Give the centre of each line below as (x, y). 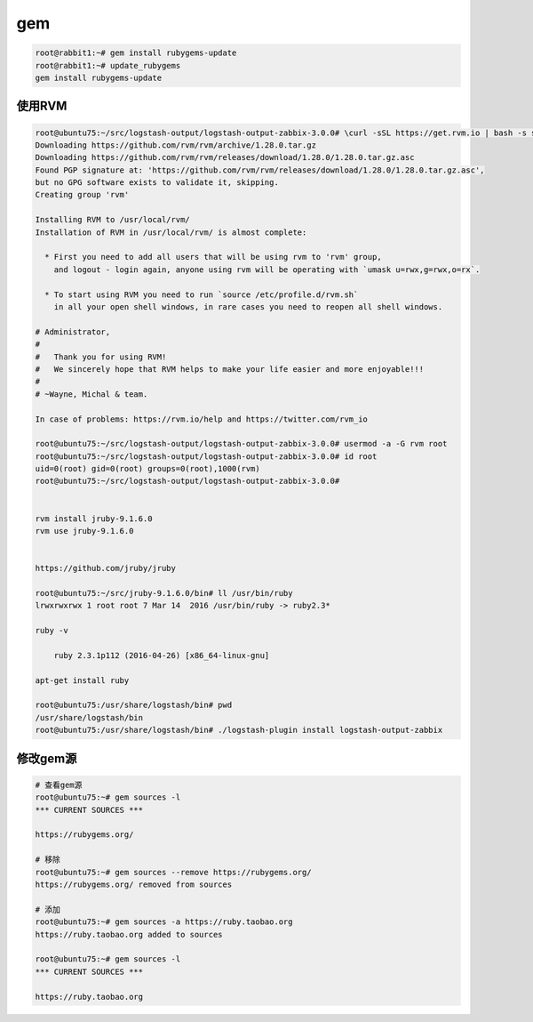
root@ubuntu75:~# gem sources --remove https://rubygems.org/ (173, 872)
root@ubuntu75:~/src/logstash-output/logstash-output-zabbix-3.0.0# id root (206, 456)
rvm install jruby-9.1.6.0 (94, 519)
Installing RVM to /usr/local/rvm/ (112, 220)
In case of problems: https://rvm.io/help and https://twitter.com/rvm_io (202, 419)
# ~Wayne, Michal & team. (91, 394)
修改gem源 (47, 758)
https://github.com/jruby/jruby (106, 568)
